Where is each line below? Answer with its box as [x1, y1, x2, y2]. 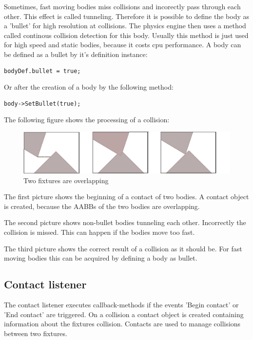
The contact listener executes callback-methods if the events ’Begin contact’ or [4, 300, 239, 310]
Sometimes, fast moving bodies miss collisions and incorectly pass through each [4, 1, 241, 11]
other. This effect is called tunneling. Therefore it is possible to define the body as [4, 11, 250, 21]
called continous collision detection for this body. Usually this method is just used [4, 30, 249, 40]
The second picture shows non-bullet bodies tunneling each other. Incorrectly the [4, 217, 246, 227]
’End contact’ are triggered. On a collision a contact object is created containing [4, 309, 244, 319]
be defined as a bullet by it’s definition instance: [4, 49, 148, 59]
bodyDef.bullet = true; [4, 67, 81, 75]
